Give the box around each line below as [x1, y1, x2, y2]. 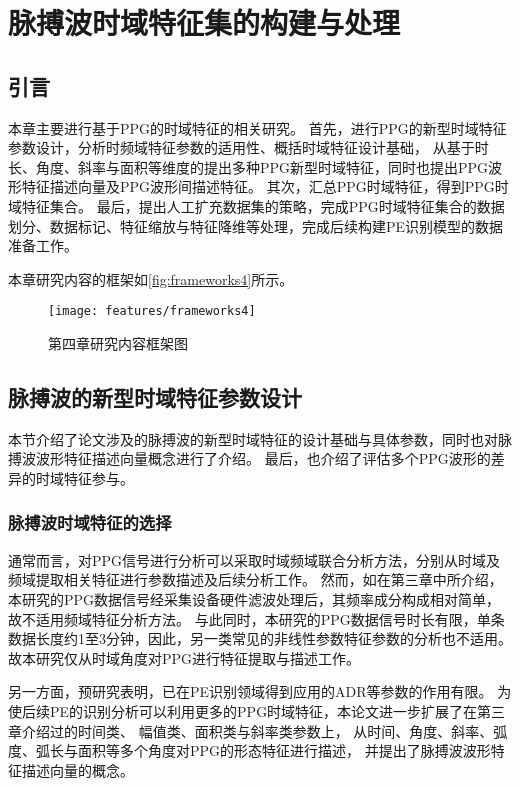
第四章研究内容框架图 [48, 332, 188, 353]
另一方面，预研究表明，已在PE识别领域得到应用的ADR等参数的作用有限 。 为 [8, 681, 512, 702]
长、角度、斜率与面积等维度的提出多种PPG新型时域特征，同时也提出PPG [8, 156, 489, 177]
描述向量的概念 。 [21, 759, 134, 780]
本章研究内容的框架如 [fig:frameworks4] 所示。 [8, 268, 294, 289]
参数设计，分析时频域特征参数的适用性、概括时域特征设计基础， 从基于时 [8, 137, 489, 158]
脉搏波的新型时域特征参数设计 [8, 381, 302, 412]
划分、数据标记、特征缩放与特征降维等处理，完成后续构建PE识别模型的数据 [8, 215, 504, 236]
